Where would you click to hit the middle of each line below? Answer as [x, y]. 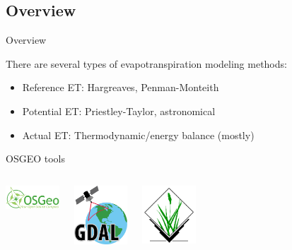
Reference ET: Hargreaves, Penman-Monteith [121, 87]
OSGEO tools [35, 159]
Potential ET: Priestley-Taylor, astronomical [119, 111]
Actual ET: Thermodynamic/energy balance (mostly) [138, 135]
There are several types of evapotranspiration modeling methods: [146, 63]
